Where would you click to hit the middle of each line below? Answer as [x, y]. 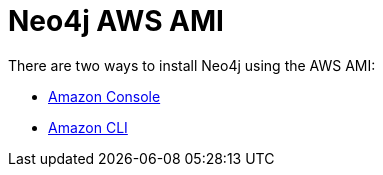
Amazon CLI [88, 127]
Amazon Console [104, 96]
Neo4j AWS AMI [116, 21]
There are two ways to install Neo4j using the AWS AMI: [192, 65]
